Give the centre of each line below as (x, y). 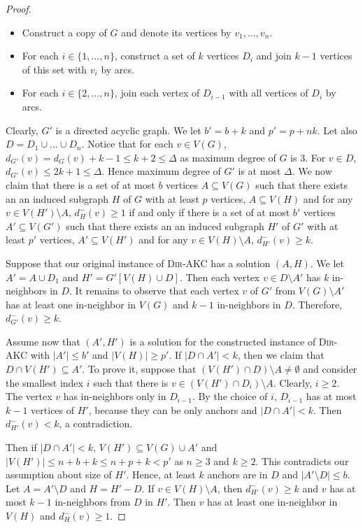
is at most (259, 171)
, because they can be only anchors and (173, 409)
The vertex (29, 396)
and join (274, 56)
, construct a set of (155, 56)
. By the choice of (230, 396)
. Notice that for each (127, 144)
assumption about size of (59, 475)
